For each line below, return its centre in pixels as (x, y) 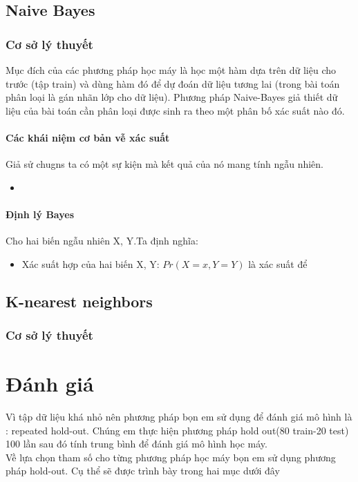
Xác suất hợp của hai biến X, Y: (91, 263)
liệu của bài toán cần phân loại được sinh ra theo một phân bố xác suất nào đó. (175, 110)
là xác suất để (278, 263)
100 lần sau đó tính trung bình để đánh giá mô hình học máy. (136, 444)
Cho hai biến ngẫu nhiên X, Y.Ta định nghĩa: (102, 241)
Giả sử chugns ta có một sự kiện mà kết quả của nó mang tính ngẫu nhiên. (164, 164)
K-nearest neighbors (79, 301)
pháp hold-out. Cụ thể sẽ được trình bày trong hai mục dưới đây (143, 471)
